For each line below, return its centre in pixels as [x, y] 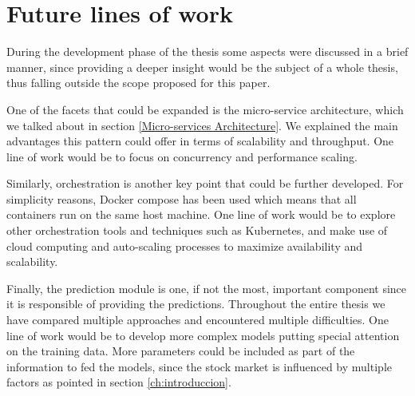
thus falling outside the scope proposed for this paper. [138, 83]
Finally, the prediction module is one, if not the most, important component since [207, 288]
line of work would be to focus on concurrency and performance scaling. [182, 156]
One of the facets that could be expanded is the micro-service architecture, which [205, 109]
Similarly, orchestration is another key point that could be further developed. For [205, 183]
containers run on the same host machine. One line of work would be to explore [201, 214]
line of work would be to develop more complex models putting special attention [203, 335]
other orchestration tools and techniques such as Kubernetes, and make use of [197, 230]
